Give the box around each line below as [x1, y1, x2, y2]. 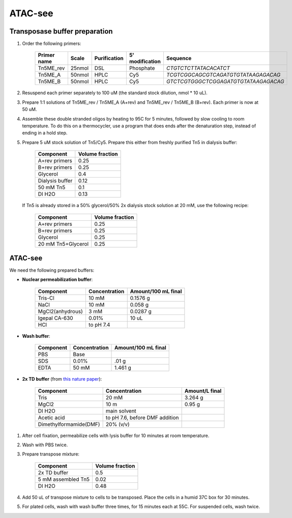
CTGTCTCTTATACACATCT [166, 65, 230, 72]
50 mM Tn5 [38, 184, 66, 191]
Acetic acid [38, 414, 65, 421]
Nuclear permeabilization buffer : [22, 276, 93, 282]
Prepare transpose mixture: [22, 451, 80, 457]
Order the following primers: [22, 41, 81, 47]
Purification [94, 55, 124, 62]
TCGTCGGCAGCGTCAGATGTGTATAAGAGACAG [166, 71, 281, 78]
